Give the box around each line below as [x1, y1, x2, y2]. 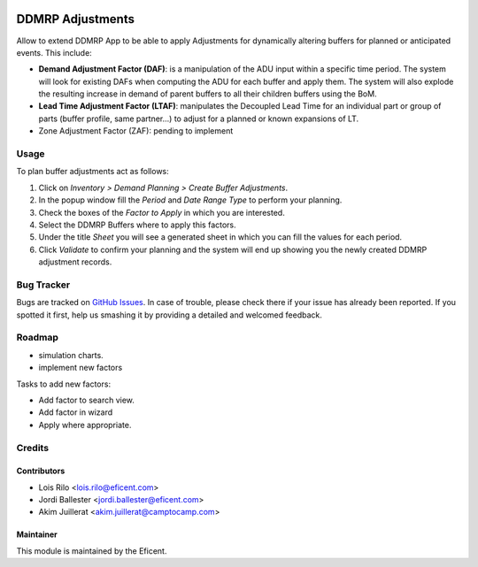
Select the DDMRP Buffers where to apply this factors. [38, 219, 236, 230]
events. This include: [16, 47, 92, 57]
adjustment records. [38, 257, 112, 267]
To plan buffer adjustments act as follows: [16, 166, 170, 177]
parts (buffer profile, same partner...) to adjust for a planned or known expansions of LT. [38, 113, 359, 124]
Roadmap [16, 332, 59, 344]
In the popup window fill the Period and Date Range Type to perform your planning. [38, 195, 343, 205]
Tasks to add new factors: [16, 379, 111, 389]
